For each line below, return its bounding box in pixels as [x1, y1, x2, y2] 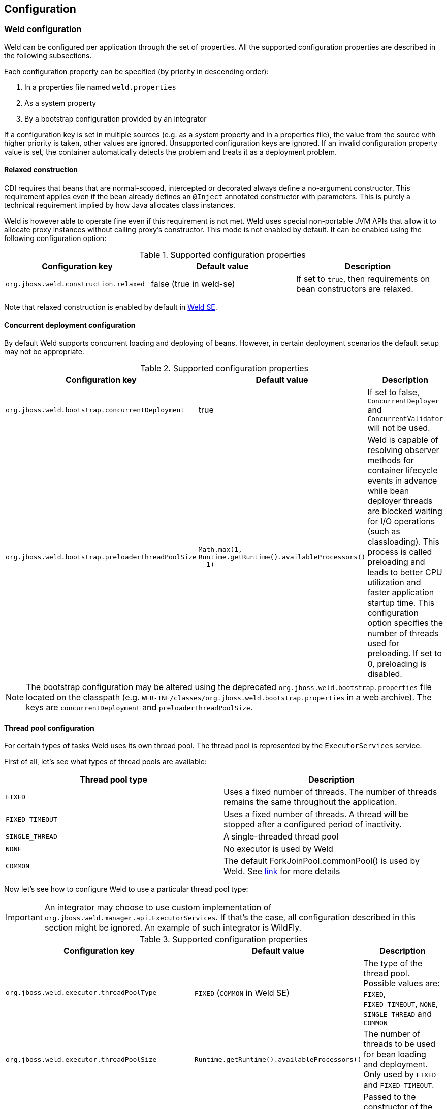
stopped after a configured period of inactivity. [223, 819, 402, 830]
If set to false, [367, 387, 420, 398]
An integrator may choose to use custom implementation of [44, 902, 272, 913]
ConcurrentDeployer [367, 397, 439, 405]
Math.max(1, [198, 545, 242, 553]
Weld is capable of [367, 435, 438, 445]
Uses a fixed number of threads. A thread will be [223, 809, 408, 820]
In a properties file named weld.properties [24, 82, 177, 92]
